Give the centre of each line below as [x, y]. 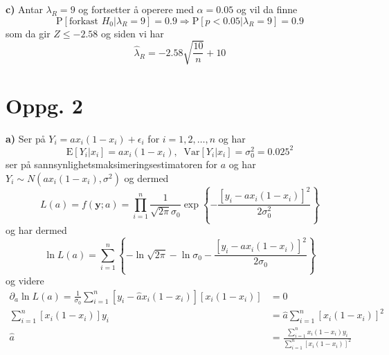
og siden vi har [133, 33]
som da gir [28, 33]
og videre [25, 281]
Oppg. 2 [44, 105]
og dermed [146, 177]
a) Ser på [26, 138]
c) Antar [24, 9]
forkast [84, 21]
